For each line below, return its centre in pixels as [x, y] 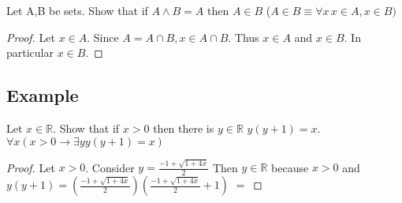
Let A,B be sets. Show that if [77, 10]
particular [30, 53]
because [290, 167]
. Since [103, 37]
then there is [184, 128]
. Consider [110, 167]
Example [43, 95]
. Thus [244, 37]
